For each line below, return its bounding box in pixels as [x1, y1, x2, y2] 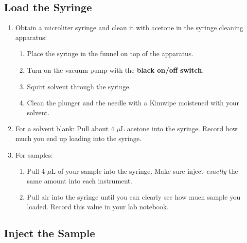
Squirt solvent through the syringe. [27, 81, 131, 91]
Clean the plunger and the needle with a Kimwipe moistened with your [27, 98, 240, 108]
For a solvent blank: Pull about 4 [15, 123, 114, 134]
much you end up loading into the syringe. [15, 133, 141, 143]
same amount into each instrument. [27, 175, 132, 185]
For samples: [15, 149, 53, 160]
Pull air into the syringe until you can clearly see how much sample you [27, 192, 241, 202]
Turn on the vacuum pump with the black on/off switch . [27, 64, 204, 75]
